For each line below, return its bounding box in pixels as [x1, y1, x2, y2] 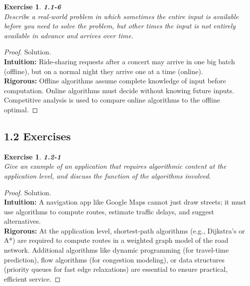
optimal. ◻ [4, 104, 38, 114]
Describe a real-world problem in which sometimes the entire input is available [4, 11, 239, 21]
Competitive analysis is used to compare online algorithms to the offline [4, 95, 220, 105]
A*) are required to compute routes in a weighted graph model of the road [4, 235, 228, 245]
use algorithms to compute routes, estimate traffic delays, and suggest [4, 206, 214, 216]
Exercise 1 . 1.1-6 [4, 1, 61, 11]
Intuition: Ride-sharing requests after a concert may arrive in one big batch [4, 56, 235, 66]
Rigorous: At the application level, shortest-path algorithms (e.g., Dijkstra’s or [4, 225, 245, 235]
